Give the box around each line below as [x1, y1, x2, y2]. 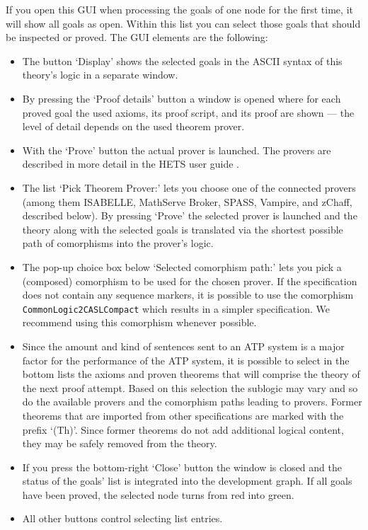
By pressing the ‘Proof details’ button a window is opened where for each [22, 91, 341, 105]
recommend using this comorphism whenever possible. [22, 315, 257, 330]
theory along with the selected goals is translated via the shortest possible [22, 221, 343, 236]
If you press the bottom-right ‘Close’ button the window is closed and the [22, 459, 342, 474]
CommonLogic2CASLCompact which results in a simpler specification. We [22, 301, 330, 316]
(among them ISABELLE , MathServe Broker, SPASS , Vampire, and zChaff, [22, 194, 352, 209]
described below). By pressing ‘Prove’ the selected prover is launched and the [22, 208, 357, 223]
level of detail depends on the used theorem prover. [22, 119, 245, 134]
